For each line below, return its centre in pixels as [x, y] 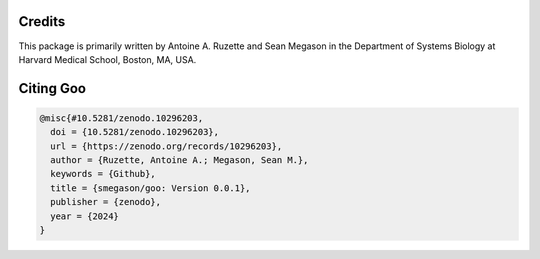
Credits [42, 21]
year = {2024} [85, 216]
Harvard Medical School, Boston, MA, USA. [107, 59]
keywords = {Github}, [103, 174]
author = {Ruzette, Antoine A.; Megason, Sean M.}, [179, 160]
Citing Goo [52, 88]
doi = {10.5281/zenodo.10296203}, [135, 132]
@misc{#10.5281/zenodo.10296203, [121, 118]
